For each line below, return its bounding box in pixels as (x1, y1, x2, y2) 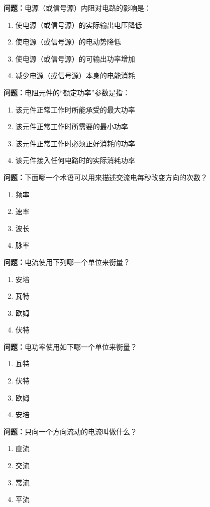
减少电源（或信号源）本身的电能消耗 (15, 70, 135, 81)
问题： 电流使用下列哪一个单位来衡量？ (4, 256, 130, 267)
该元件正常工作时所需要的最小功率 (15, 121, 128, 132)
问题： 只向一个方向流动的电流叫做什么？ (4, 426, 137, 436)
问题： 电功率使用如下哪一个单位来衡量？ (4, 341, 137, 352)
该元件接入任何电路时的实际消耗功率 (15, 155, 135, 165)
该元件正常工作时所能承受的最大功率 (15, 104, 135, 115)
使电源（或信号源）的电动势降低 (15, 36, 121, 47)
